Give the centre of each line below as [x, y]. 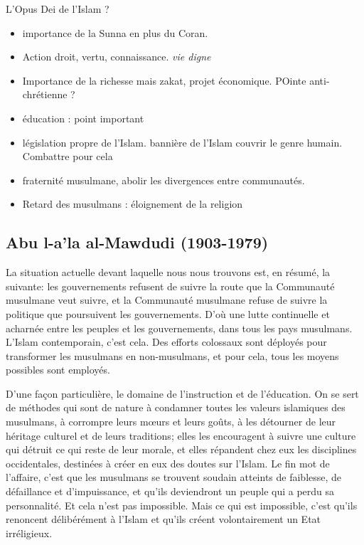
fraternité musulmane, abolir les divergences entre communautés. [164, 180]
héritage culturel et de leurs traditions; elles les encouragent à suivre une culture [181, 435]
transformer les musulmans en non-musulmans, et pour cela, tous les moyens [172, 355]
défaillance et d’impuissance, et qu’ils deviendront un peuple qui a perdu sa [170, 491]
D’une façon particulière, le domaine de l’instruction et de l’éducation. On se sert [182, 393]
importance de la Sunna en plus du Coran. [115, 32]
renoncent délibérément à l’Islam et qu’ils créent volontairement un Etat [164, 519]
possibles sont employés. [58, 370]
